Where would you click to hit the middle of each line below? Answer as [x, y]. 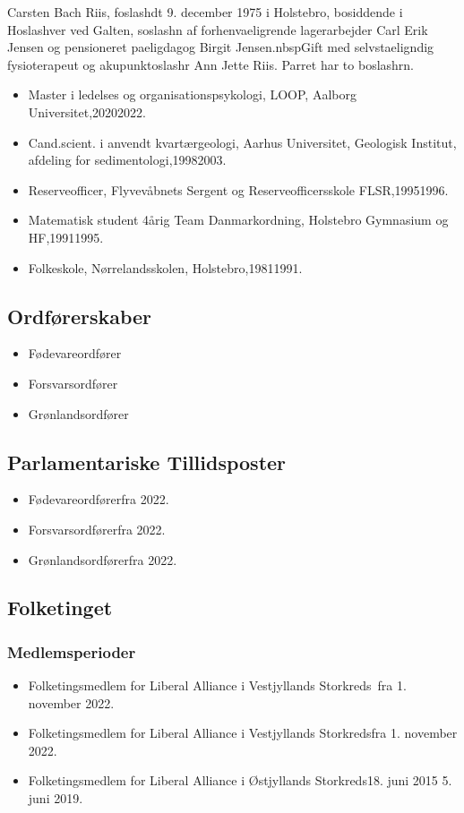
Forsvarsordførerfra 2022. [97, 529]
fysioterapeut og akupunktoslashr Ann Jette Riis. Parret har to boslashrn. [211, 64]
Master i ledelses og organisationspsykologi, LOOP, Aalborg [192, 94]
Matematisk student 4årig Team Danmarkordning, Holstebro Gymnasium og [238, 220]
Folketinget [60, 608]
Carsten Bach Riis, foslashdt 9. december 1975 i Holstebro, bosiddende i [205, 12]
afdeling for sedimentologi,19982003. [127, 160]
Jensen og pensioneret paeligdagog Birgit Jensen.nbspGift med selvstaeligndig [221, 47]
